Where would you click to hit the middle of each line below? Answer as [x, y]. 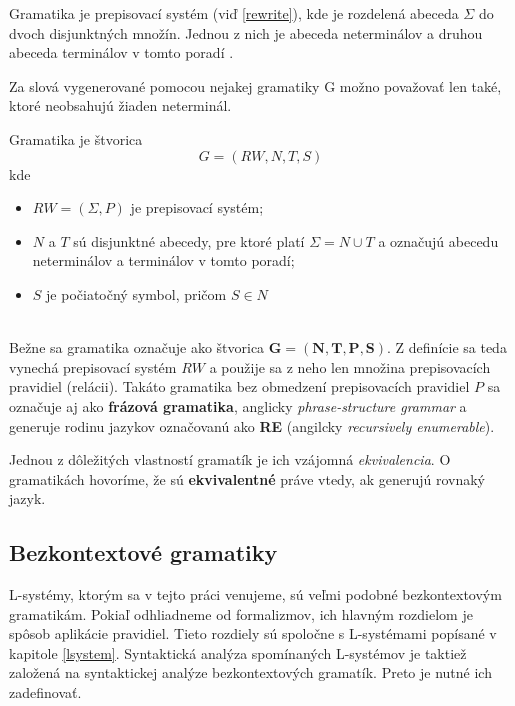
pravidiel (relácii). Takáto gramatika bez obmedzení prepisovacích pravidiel [239, 386]
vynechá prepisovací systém [93, 366]
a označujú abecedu [438, 240]
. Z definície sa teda [447, 347]
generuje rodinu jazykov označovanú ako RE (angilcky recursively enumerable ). [252, 425]
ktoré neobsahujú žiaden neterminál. [120, 105]
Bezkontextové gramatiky [143, 552]
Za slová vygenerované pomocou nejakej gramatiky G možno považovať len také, [255, 85]
